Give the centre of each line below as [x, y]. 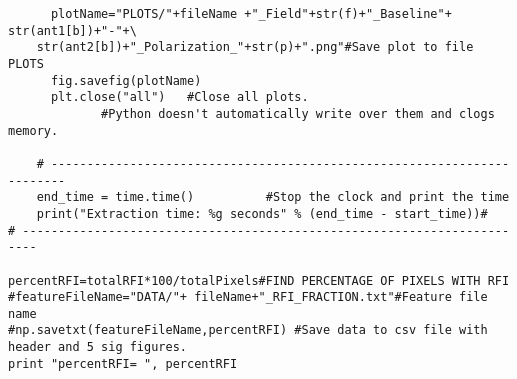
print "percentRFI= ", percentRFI [123, 363]
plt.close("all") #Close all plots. [179, 97]
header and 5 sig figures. [97, 347]
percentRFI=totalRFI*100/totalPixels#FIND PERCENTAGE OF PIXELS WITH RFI [259, 280]
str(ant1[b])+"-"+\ [72, 30]
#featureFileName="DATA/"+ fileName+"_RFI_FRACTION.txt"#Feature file [248, 297]
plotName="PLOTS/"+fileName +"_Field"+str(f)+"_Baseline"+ [251, 14]
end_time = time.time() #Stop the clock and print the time [273, 197]
